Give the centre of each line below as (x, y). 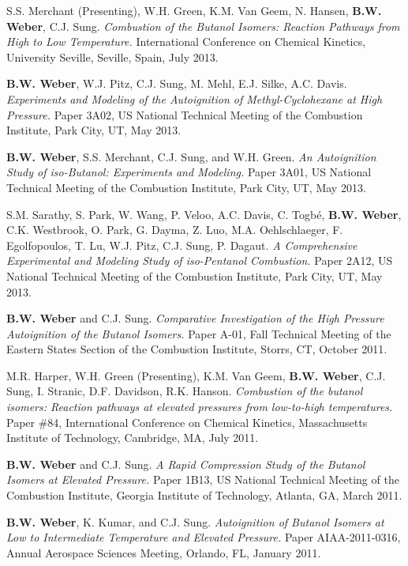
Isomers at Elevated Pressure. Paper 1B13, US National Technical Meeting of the (203, 479)
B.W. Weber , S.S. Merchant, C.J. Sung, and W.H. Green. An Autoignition (191, 156)
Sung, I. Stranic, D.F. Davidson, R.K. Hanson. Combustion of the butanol (185, 391)
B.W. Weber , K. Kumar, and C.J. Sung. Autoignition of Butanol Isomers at (195, 521)
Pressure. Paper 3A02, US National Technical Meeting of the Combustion (185, 114)
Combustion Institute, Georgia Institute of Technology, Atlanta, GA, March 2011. (204, 495)
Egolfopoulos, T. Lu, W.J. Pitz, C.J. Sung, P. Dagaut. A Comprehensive (182, 245)
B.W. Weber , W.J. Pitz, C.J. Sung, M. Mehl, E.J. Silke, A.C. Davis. (177, 83)
